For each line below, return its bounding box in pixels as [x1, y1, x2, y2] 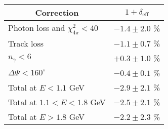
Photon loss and [8, 22, 65, 33]
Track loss [8, 37, 44, 50]
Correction [35, 7, 79, 18]
